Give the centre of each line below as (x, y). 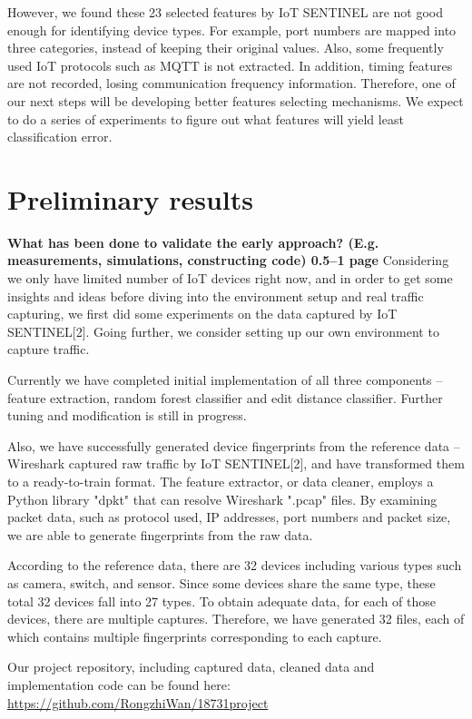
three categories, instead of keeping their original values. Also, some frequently (226, 48)
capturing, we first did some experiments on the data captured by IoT (202, 314)
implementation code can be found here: (119, 684)
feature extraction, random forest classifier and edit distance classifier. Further (225, 397)
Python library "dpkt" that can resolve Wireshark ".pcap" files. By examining (222, 499)
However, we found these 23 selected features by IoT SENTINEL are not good (225, 12)
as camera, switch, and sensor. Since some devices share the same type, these (221, 582)
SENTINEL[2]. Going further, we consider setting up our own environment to (223, 331)
